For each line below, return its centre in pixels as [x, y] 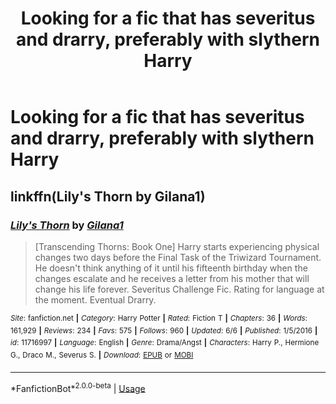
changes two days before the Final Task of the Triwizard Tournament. [178, 257]
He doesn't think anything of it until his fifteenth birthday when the [171, 268]
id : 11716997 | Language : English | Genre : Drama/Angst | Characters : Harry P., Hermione [165, 343]
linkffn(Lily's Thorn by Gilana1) [108, 196]
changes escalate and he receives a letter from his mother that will [172, 278]
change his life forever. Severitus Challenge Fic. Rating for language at [179, 289]
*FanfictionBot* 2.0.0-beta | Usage [78, 387]
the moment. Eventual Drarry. [95, 299]
